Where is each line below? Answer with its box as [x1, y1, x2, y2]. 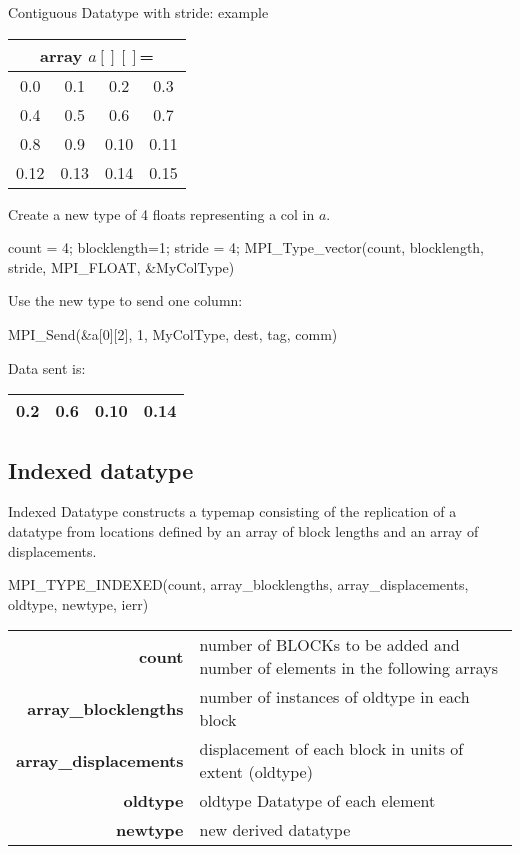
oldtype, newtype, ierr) [8, 593, 149, 614]
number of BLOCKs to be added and [199, 633, 460, 657]
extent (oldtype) [199, 760, 313, 784]
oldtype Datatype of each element [199, 789, 436, 813]
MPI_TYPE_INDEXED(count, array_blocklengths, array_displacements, [8, 574, 469, 595]
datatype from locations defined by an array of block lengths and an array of [8, 520, 479, 541]
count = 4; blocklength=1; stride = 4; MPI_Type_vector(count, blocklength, [8, 237, 484, 258]
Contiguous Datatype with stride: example [8, 2, 269, 22]
